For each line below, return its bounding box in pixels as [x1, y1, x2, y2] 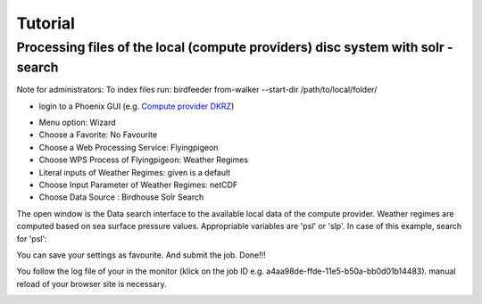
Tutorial [16, 13, 76, 33]
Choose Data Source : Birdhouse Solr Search [38, 192, 204, 202]
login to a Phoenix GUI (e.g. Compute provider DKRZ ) [38, 101, 235, 111]
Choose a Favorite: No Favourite [38, 129, 158, 140]
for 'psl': [16, 233, 48, 244]
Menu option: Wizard [38, 117, 116, 128]
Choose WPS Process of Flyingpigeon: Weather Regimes [38, 154, 249, 165]
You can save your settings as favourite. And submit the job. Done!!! [16, 250, 267, 260]
